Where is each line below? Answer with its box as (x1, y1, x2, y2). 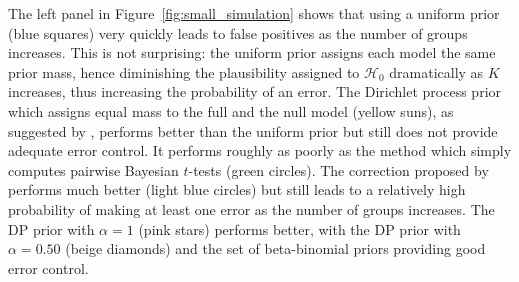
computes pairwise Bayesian (8, 159, 179, 180)
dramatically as (389, 61, 484, 82)
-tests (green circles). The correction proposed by (188, 159, 489, 180)
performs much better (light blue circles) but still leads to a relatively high (8, 179, 466, 200)
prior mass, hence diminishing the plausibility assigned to (8, 61, 360, 82)
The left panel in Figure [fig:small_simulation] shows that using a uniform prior (8, 3, 500, 23)
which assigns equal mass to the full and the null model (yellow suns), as (8, 100, 454, 121)
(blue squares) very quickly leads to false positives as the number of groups (8, 22, 468, 43)
